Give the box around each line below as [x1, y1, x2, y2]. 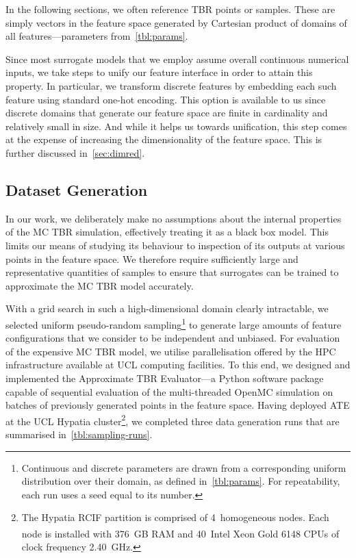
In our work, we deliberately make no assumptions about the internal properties [5, 211, 342, 225]
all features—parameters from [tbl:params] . [5, 29, 188, 43]
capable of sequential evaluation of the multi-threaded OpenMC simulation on [5, 384, 333, 398]
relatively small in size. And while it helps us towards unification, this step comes [5, 118, 347, 133]
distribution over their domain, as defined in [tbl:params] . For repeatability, [21, 474, 340, 488]
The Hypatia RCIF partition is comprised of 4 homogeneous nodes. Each [21, 510, 329, 524]
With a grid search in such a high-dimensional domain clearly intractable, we [5, 301, 329, 316]
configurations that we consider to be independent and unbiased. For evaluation [5, 331, 340, 345]
